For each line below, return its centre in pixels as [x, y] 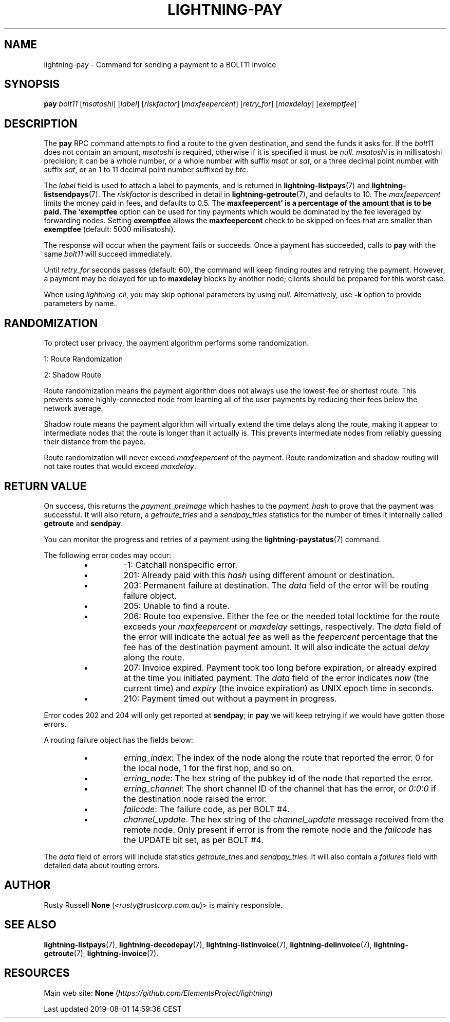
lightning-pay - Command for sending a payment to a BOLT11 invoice [160, 64]
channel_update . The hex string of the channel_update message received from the [284, 819]
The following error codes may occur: [107, 555]
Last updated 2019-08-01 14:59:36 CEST [113, 1009]
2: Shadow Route [73, 375]
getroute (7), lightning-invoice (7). [101, 953]
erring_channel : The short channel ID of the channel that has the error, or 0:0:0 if [280, 788]
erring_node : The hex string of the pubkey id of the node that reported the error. [278, 778]
